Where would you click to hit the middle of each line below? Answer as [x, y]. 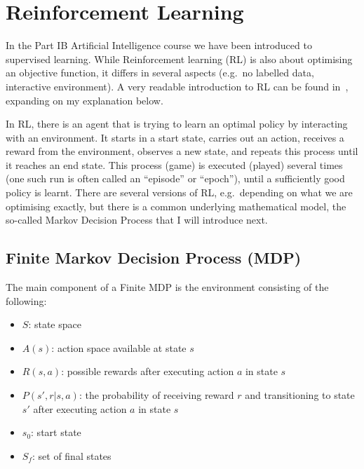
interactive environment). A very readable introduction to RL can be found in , [177, 86]
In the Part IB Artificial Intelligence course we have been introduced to [159, 45]
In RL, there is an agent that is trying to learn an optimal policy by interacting [177, 124]
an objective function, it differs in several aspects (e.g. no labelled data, [160, 73]
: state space [55, 324]
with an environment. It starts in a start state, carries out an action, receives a [175, 137]
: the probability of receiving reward [156, 395]
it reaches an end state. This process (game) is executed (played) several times [174, 164]
